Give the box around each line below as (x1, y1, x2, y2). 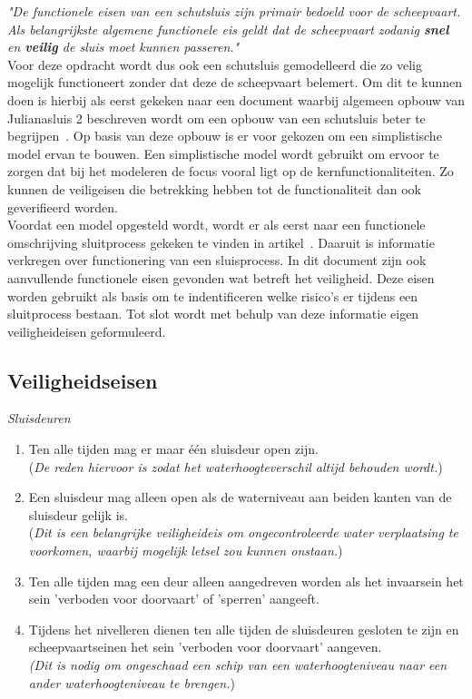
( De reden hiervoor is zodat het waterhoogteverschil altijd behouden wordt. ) (28, 457, 443, 476)
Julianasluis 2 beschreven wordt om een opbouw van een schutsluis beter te (7, 108, 426, 127)
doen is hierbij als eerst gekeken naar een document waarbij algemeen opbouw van (7, 90, 465, 109)
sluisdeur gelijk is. (28, 505, 128, 524)
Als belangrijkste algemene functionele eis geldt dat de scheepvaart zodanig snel (7, 19, 449, 38)
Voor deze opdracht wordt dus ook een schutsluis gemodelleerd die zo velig (7, 54, 422, 74)
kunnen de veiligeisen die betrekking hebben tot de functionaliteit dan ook (7, 179, 421, 198)
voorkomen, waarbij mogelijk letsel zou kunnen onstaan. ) (28, 541, 343, 560)
